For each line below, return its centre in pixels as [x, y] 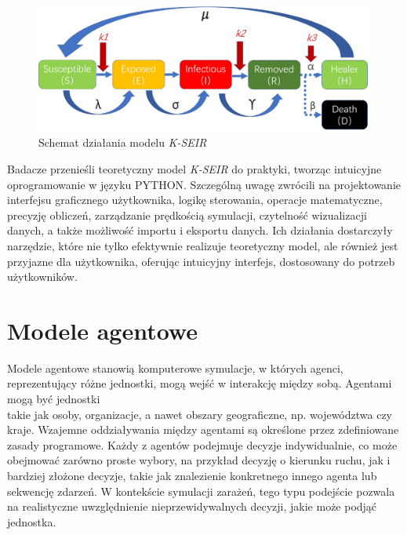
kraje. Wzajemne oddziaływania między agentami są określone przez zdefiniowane [203, 429]
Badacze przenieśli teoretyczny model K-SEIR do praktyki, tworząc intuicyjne [194, 169]
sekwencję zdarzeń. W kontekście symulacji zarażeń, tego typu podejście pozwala [201, 491]
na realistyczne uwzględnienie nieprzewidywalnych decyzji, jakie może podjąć [192, 506]
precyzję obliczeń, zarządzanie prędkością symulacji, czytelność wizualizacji [187, 215]
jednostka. [32, 521]
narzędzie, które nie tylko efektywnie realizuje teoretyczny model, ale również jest [203, 245]
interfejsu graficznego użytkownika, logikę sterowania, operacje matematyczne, [195, 200]
